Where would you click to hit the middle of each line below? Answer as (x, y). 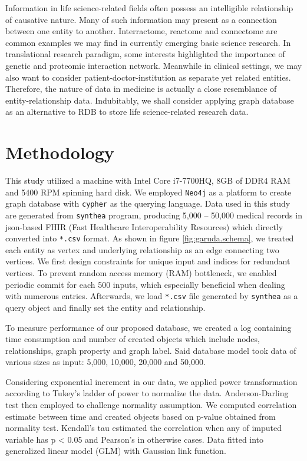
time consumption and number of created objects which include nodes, (133, 339)
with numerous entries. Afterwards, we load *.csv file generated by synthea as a (152, 296)
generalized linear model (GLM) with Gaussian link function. (116, 451)
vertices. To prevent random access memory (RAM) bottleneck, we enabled (141, 273)
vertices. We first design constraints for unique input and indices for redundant (148, 261)
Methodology (60, 152)
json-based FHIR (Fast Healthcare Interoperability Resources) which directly (144, 226)
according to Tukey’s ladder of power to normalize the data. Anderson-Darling (147, 393)
